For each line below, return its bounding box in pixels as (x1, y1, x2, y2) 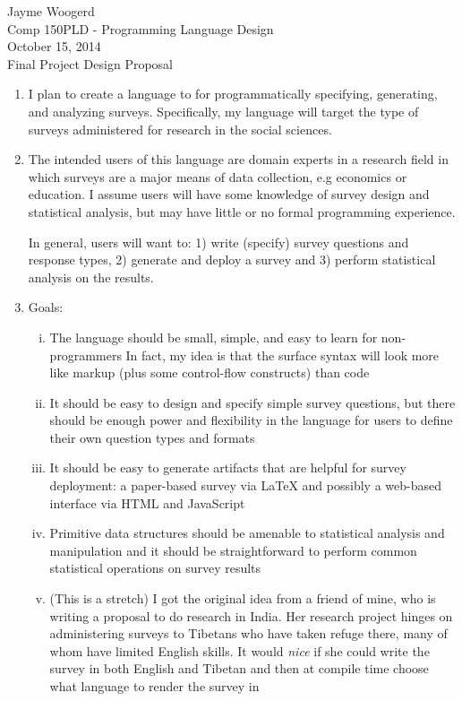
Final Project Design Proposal (7, 54, 173, 73)
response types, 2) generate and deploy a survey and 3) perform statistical (28, 250, 436, 269)
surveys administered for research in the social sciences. (28, 119, 332, 138)
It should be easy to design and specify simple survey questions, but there (49, 393, 456, 411)
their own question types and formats (49, 428, 255, 446)
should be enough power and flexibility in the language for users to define (49, 411, 453, 429)
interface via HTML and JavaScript (49, 493, 245, 512)
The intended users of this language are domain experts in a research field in (28, 150, 449, 169)
